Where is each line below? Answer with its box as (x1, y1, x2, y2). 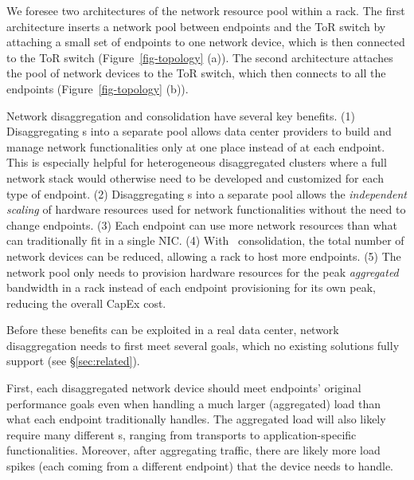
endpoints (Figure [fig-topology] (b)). (6, 80, 189, 96)
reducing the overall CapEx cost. (6, 294, 166, 311)
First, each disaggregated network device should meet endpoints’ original (6, 380, 361, 396)
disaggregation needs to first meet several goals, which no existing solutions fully (6, 336, 400, 353)
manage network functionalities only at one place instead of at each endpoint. (6, 138, 385, 155)
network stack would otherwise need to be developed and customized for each (6, 169, 384, 186)
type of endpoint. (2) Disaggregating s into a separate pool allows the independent (6, 185, 407, 202)
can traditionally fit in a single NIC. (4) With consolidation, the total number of (6, 232, 404, 249)
